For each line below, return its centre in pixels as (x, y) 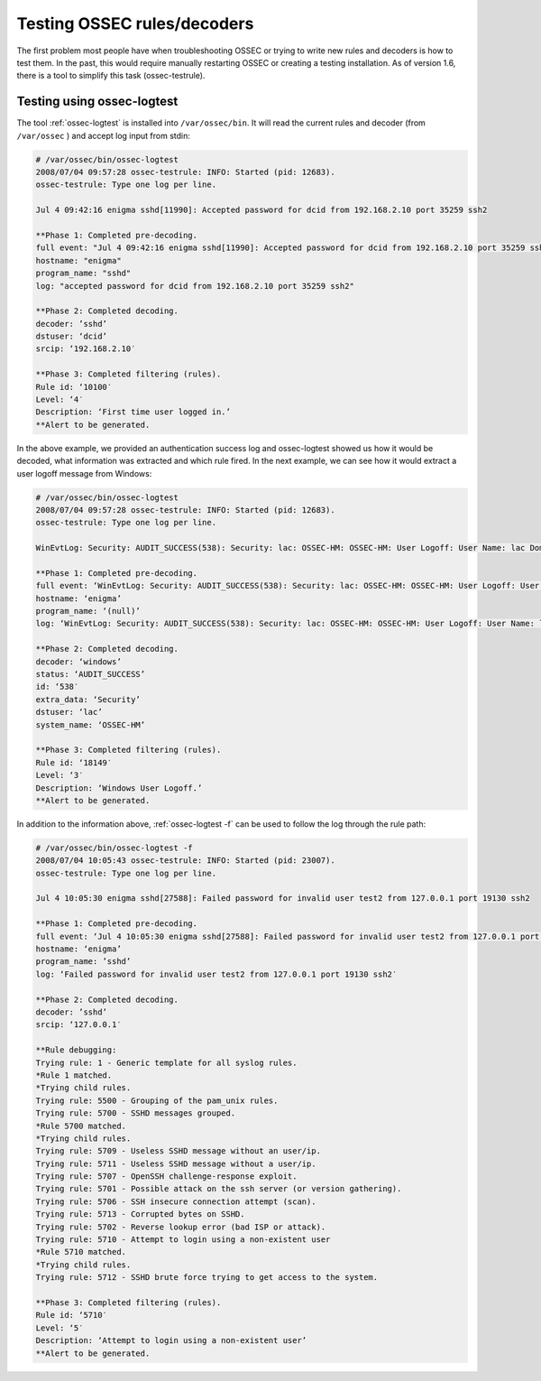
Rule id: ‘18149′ (74, 762)
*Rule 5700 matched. (81, 1126)
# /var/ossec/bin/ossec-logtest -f (114, 848)
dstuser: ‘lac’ (69, 712)
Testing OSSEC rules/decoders (135, 23)
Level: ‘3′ (60, 775)
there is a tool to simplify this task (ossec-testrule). (111, 76)
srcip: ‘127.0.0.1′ (78, 1025)
